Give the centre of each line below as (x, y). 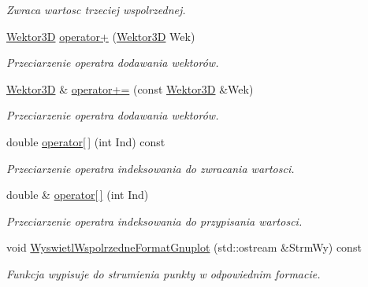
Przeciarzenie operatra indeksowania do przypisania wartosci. (154, 221)
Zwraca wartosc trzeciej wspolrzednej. (96, 9)
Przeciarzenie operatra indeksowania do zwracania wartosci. (151, 168)
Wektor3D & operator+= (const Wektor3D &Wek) (130, 88)
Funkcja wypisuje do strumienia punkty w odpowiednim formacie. (164, 273)
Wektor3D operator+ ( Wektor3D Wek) (101, 36)
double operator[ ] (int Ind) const (86, 141)
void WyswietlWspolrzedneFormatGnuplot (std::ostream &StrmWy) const (184, 247)
